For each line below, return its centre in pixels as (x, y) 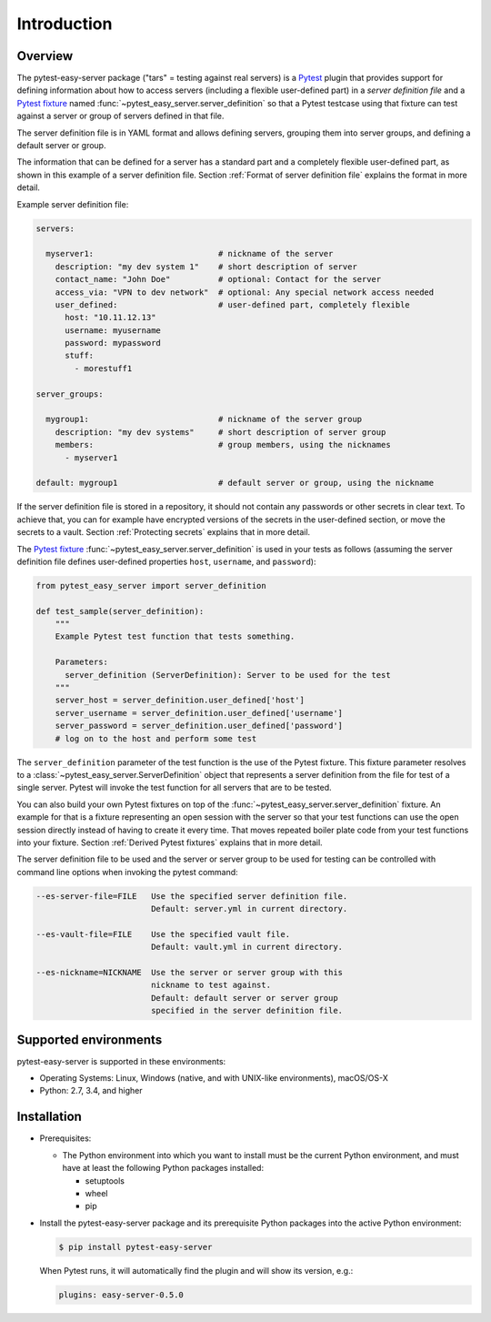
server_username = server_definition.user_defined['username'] (199, 713)
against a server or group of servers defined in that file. (120, 116)
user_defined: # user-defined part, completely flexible (233, 304)
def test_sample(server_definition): (120, 611)
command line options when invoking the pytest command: (127, 872)
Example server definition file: (73, 204)
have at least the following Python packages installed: (163, 1168)
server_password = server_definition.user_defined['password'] (199, 726)
